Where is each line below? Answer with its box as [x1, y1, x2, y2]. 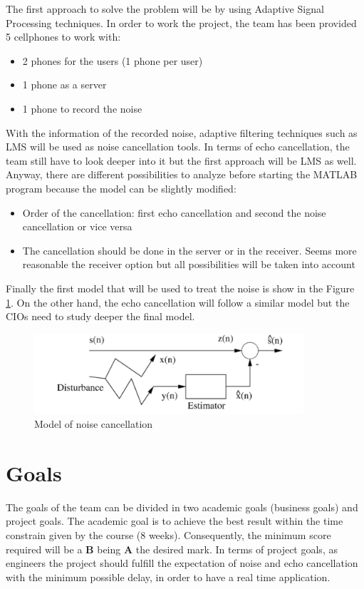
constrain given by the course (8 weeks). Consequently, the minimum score [6, 527, 331, 542]
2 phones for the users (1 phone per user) [22, 53, 203, 68]
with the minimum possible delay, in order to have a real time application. [6, 569, 331, 584]
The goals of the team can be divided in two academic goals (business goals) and [6, 499, 358, 514]
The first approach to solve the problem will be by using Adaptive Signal [6, 1, 324, 16]
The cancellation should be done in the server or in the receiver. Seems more [22, 242, 357, 257]
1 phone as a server [22, 77, 107, 92]
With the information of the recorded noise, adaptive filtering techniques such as [6, 125, 358, 140]
